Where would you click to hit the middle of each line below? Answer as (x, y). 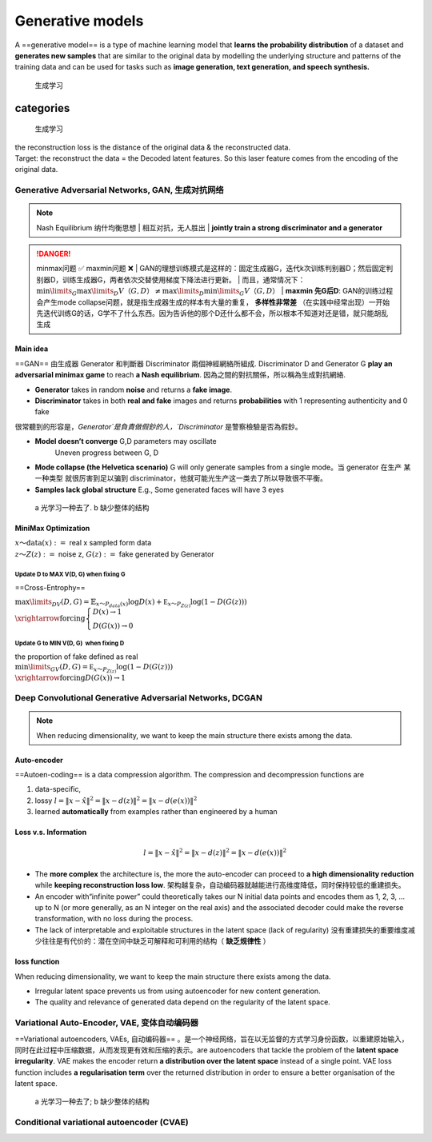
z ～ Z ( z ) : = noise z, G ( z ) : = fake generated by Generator (115, 554)
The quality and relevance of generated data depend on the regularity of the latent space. (183, 1002)
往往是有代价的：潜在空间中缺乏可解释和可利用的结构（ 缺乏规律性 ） (156, 941)
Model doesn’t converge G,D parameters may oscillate (126, 441)
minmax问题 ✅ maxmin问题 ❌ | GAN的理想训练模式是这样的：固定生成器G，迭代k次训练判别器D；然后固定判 (215, 269)
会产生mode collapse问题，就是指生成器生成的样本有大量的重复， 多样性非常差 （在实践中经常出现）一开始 (213, 302)
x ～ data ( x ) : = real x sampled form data (83, 543)
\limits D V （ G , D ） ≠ (126, 292)
